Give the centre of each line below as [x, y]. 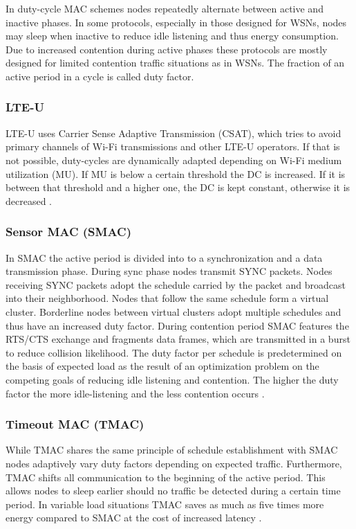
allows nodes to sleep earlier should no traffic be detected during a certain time [173, 491]
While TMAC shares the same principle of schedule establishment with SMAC [172, 450]
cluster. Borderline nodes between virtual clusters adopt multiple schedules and [174, 311]
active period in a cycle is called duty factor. [100, 76]
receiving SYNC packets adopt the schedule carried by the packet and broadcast [176, 284]
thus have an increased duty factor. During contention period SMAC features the [177, 325]
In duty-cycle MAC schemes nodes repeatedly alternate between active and [165, 8]
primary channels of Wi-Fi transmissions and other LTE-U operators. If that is [173, 146]
